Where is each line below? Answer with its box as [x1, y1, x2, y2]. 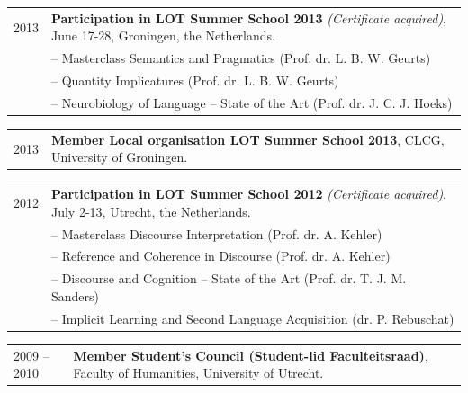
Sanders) [51, 286, 100, 305]
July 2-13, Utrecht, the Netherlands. [51, 201, 251, 220]
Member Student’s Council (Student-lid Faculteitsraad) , [73, 345, 428, 364]
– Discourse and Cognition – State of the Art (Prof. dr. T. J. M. [51, 269, 407, 288]
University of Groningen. [51, 147, 188, 166]
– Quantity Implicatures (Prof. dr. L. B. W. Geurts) [51, 71, 339, 90]
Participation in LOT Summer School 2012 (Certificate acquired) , [51, 184, 447, 203]
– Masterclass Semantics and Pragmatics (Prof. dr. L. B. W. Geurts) [51, 49, 431, 67]
